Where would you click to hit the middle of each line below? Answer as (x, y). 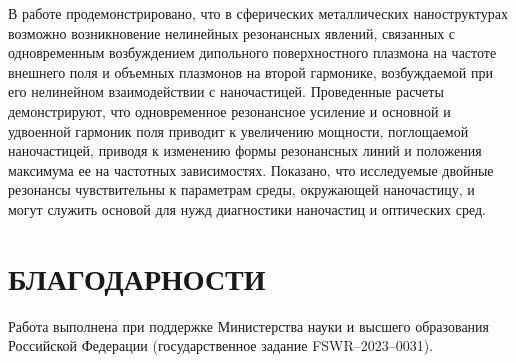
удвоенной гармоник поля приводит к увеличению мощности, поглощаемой (238, 130)
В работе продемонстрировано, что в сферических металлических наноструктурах (258, 13)
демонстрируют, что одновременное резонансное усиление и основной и (229, 110)
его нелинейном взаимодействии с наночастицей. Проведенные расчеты (226, 91)
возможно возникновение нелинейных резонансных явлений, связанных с (232, 32)
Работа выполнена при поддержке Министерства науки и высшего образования (249, 325)
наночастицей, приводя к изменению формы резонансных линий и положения (245, 150)
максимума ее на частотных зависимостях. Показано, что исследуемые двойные (251, 169)
